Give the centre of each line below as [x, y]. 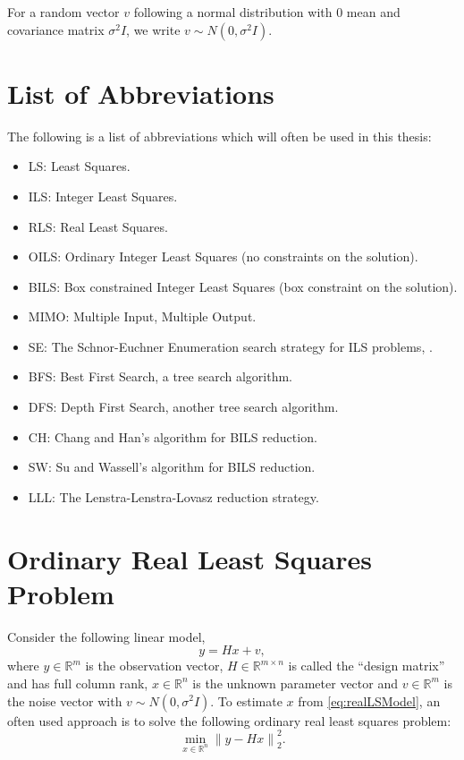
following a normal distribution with [233, 12]
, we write [153, 29]
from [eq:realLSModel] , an [369, 700]
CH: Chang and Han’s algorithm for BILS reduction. [173, 436]
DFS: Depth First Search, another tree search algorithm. [183, 407]
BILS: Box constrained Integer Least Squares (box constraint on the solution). [243, 286]
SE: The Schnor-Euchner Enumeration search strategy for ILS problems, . [230, 346]
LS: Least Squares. [79, 166]
